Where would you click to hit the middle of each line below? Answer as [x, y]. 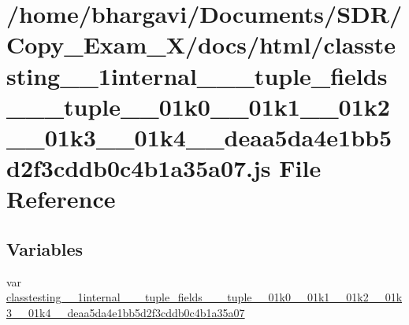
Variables [45, 248]
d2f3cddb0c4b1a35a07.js [139, 168]
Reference [61, 199]
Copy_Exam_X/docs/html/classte [201, 44]
